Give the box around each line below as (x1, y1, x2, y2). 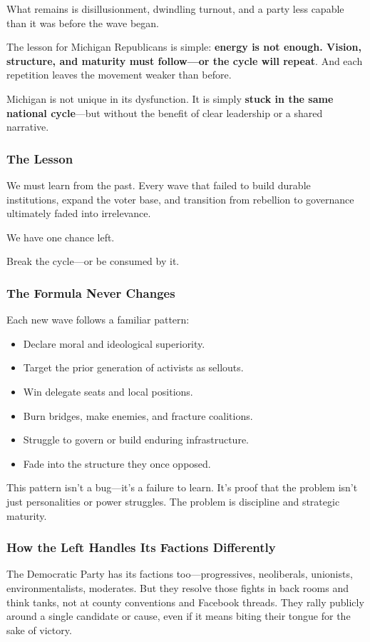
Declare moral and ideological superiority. (23, 336, 205, 351)
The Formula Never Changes (6, 284, 175, 301)
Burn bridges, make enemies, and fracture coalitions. (23, 408, 253, 423)
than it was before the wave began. (6, 15, 159, 30)
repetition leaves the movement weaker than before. (6, 67, 232, 82)
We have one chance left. (6, 229, 115, 244)
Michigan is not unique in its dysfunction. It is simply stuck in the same (6, 91, 334, 106)
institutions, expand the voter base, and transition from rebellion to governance (6, 191, 354, 206)
